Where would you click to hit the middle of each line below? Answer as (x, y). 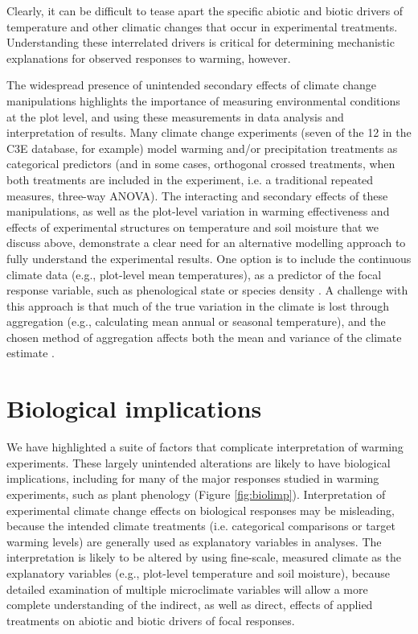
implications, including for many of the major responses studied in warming (193, 478)
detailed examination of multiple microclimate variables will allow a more (187, 589)
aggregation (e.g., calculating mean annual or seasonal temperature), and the (196, 321)
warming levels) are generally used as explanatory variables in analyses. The (194, 541)
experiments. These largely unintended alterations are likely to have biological (199, 462)
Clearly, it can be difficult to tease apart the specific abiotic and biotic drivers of (205, 10)
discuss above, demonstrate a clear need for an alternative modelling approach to (206, 243)
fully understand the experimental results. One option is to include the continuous (209, 258)
